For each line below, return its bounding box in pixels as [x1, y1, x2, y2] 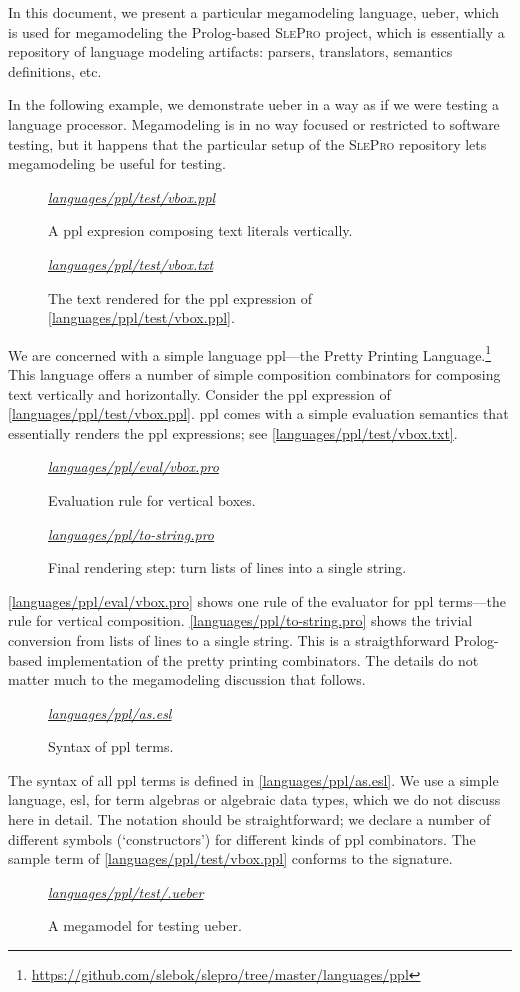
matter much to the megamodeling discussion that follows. [8, 669, 366, 690]
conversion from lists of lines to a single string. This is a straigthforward [8, 629, 450, 650]
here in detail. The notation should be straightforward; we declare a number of [8, 809, 491, 830]
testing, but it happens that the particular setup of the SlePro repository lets [8, 133, 487, 154]
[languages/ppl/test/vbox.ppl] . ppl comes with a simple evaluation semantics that [8, 403, 509, 424]
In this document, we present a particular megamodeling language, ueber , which [8, 2, 500, 22]
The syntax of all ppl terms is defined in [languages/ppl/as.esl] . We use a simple [8, 769, 499, 790]
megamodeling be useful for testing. [8, 153, 226, 174]
